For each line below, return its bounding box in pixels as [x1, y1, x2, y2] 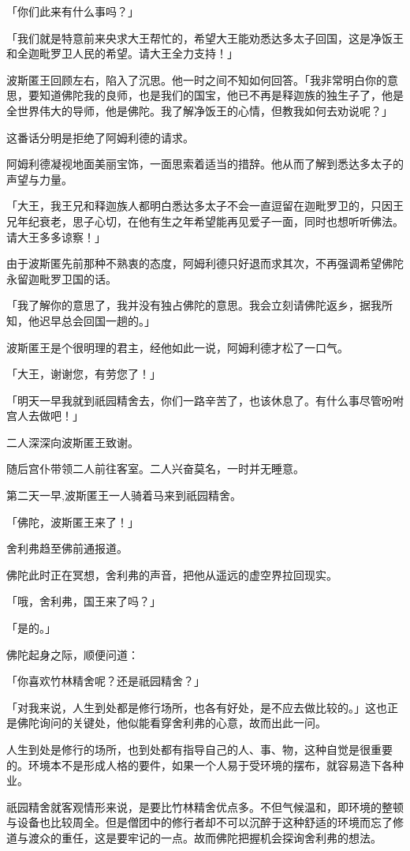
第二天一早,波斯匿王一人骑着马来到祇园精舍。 [6, 487, 241, 504]
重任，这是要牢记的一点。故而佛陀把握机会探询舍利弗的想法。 [61, 829, 382, 845]
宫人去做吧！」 [6, 407, 84, 424]
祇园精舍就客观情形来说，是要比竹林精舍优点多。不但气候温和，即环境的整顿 [6, 798, 404, 815]
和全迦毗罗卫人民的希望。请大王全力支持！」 [6, 45, 238, 62]
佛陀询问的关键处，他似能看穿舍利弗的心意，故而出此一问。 [17, 714, 326, 731]
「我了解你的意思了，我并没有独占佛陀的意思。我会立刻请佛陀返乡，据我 [6, 297, 382, 313]
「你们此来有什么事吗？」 [6, 3, 139, 19]
